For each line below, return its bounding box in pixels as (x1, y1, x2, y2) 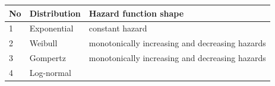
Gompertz (29, 52, 66, 64)
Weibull (29, 37, 58, 49)
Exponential (29, 22, 74, 34)
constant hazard (88, 22, 147, 34)
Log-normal (29, 66, 71, 78)
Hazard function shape (88, 7, 184, 19)
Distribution (29, 7, 81, 19)
